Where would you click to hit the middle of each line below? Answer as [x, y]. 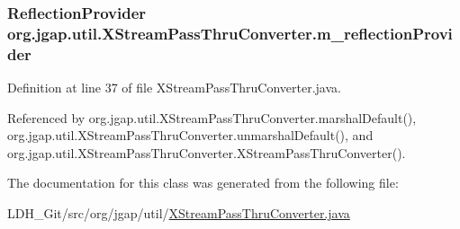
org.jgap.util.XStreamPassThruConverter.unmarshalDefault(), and [190, 135]
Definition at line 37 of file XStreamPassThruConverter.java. [174, 88]
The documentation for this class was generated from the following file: [203, 183]
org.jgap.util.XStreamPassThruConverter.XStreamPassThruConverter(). [207, 152]
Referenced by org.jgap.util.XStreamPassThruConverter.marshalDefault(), [212, 117]
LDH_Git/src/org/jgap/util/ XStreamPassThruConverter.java [179, 213]
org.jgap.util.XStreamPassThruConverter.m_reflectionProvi [230, 33]
